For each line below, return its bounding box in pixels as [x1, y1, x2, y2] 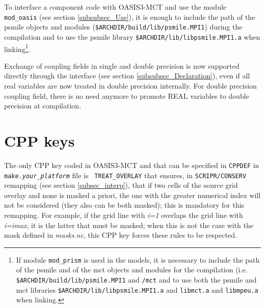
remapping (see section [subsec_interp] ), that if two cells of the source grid [4, 180, 238, 190]
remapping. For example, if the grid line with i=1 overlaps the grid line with [4, 210, 243, 220]
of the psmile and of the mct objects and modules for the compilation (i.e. [16, 264, 248, 275]
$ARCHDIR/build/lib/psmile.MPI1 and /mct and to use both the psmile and [16, 274, 257, 285]
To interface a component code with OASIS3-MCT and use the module [4, 2, 227, 12]
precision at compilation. [4, 100, 82, 111]
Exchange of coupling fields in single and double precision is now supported [4, 60, 240, 71]
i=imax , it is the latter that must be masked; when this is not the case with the [4, 219, 253, 230]
